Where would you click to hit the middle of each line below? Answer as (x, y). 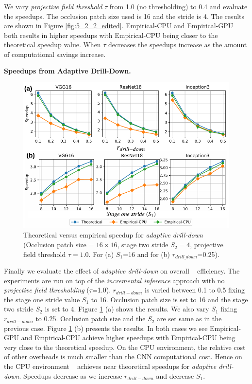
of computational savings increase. (55, 54)
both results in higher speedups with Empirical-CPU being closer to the (111, 35)
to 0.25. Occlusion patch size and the (91, 319)
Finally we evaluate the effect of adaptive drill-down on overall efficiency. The (122, 271)
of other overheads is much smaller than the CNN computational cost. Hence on (123, 357)
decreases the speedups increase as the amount (178, 45)
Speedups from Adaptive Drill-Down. (67, 70)
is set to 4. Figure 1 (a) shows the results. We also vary (127, 309)
